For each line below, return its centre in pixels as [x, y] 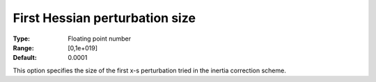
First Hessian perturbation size [104, 18]
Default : [25, 58]
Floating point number [100, 39]
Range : [23, 48]
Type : [22, 39]
